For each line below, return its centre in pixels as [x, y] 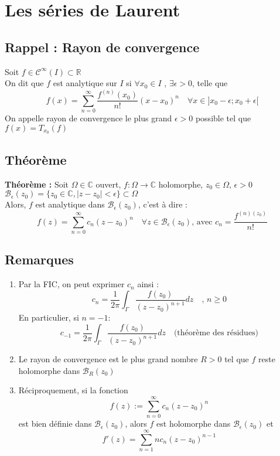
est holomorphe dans [194, 423]
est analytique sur [85, 83]
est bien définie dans [55, 423]
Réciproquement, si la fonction [73, 390]
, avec [202, 222]
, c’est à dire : [163, 204]
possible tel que [223, 118]
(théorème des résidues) [216, 333]
